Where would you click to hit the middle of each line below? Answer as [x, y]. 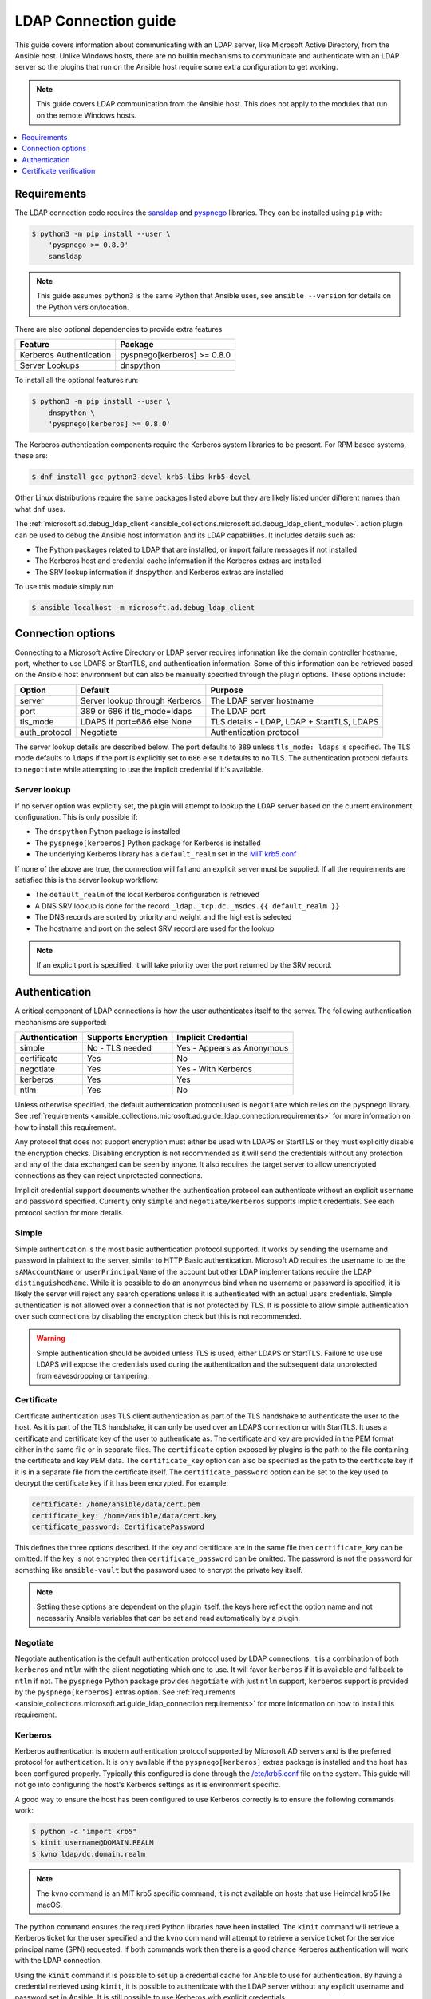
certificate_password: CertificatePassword [118, 1526]
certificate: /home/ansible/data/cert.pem [116, 1504]
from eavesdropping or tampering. [93, 1375]
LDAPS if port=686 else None [136, 721]
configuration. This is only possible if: [77, 817]
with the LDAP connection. [59, 1961]
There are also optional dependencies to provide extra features [119, 329]
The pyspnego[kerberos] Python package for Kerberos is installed [148, 843]
